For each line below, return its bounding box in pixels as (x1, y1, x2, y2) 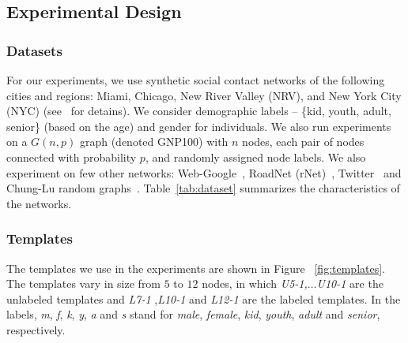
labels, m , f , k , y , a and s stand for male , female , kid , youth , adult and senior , (6, 306, 380, 322)
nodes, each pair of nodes (242, 133, 365, 150)
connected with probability (6, 148, 137, 165)
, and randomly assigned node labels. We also (145, 148, 366, 165)
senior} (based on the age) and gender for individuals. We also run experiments (6, 117, 391, 134)
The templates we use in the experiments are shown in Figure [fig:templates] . (6, 259, 385, 276)
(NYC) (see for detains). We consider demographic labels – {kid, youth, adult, (6, 103, 391, 119)
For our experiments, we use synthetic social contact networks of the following (6, 72, 385, 88)
